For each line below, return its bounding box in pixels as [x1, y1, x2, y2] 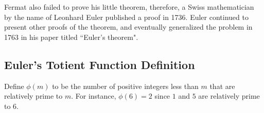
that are [209, 80, 235, 91]
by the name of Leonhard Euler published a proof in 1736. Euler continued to [4, 11, 249, 22]
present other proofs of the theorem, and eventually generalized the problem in [4, 21, 253, 32]
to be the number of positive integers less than [52, 80, 199, 91]
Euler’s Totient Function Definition [4, 56, 195, 72]
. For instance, [71, 91, 116, 101]
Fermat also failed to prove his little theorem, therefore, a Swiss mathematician [4, 2, 254, 12]
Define [4, 80, 24, 91]
